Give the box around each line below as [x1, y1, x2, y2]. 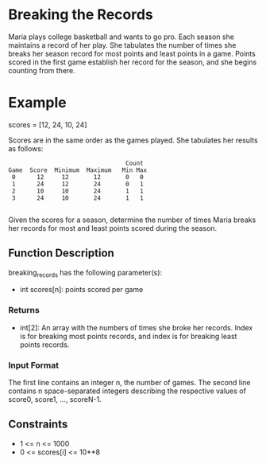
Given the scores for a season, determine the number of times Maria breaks [8, 215, 256, 224]
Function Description [8, 247, 115, 260]
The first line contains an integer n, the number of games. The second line [8, 378, 251, 388]
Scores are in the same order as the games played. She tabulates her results [8, 135, 258, 145]
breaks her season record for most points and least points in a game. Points [8, 49, 256, 58]
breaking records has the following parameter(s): [8, 267, 163, 279]
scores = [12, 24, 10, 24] [8, 119, 87, 129]
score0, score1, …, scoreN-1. [8, 395, 102, 404]
